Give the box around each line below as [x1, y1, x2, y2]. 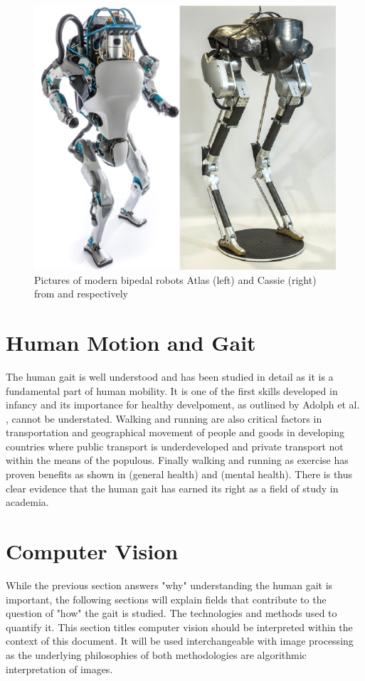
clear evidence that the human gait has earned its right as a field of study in [6, 480, 339, 495]
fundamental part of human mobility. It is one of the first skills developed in [6, 383, 338, 398]
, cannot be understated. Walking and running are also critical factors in [6, 411, 322, 426]
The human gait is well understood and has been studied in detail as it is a [6, 369, 334, 384]
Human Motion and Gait [6, 327, 256, 357]
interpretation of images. [6, 661, 113, 676]
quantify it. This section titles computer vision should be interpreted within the [6, 619, 353, 634]
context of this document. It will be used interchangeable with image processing [6, 633, 354, 648]
